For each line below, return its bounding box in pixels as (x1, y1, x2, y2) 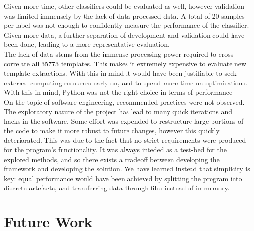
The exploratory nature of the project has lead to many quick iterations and (4, 106, 233, 116)
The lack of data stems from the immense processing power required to (4, 48, 216, 59)
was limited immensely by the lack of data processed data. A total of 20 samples (4, 10, 245, 21)
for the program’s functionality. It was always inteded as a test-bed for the (4, 144, 227, 154)
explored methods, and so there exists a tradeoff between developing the (4, 154, 220, 164)
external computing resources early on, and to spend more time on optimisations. (4, 77, 247, 87)
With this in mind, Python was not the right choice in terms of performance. (4, 87, 234, 97)
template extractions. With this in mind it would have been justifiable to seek (4, 68, 237, 78)
